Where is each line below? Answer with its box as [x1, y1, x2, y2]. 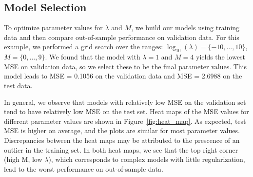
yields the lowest [195, 52, 245, 62]
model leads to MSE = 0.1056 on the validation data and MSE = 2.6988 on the [4, 71, 242, 81]
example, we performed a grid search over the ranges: [4, 41, 163, 52]
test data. [4, 80, 33, 90]
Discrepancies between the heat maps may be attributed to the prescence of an [4, 135, 240, 145]
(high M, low [4, 154, 42, 164]
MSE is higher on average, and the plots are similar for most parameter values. [4, 125, 240, 136]
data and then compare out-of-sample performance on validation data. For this [4, 32, 239, 42]
